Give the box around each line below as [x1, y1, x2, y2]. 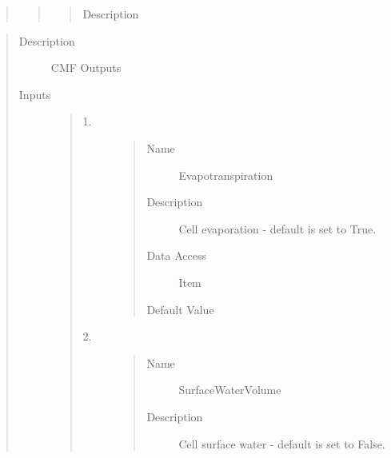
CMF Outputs [50, 59, 122, 76]
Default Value [146, 301, 214, 317]
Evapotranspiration [178, 166, 273, 183]
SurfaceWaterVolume [178, 381, 281, 398]
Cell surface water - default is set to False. [178, 435, 385, 452]
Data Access [146, 247, 206, 264]
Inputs [18, 86, 51, 102]
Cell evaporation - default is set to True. [178, 220, 377, 237]
